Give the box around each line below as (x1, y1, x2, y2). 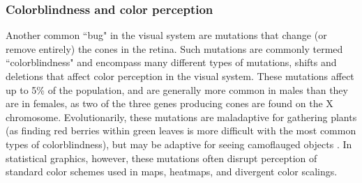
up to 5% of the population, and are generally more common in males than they (6, 82, 348, 97)
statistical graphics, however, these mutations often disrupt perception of (6, 150, 317, 165)
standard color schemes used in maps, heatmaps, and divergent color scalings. (6, 164, 338, 179)
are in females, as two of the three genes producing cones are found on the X (6, 96, 333, 111)
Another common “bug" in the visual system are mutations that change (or (6, 28, 327, 42)
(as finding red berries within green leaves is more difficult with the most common (6, 123, 356, 138)
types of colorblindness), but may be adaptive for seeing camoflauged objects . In (6, 136, 352, 151)
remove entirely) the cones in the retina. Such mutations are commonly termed (6, 41, 343, 56)
